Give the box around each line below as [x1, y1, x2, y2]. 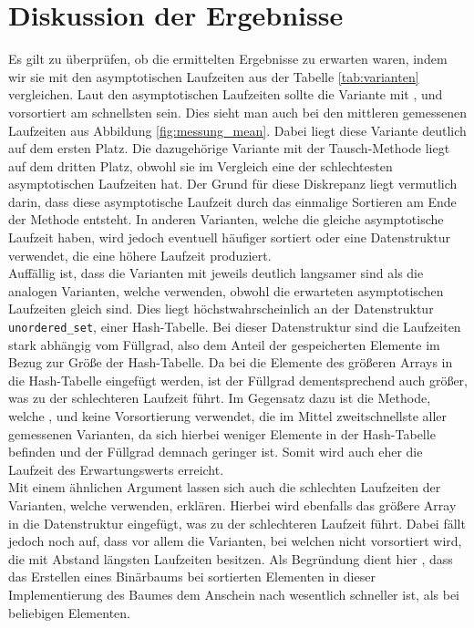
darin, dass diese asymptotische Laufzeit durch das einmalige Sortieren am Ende [8, 191, 457, 211]
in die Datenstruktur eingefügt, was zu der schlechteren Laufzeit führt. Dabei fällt [8, 513, 466, 532]
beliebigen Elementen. [8, 602, 130, 622]
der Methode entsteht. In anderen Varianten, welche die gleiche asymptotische [8, 210, 444, 229]
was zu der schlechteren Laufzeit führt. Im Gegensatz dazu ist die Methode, [8, 388, 431, 407]
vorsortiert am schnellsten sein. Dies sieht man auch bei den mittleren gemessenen [8, 102, 467, 121]
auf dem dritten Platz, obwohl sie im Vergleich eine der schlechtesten [8, 156, 393, 175]
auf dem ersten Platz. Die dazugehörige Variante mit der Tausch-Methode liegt [8, 139, 450, 158]
